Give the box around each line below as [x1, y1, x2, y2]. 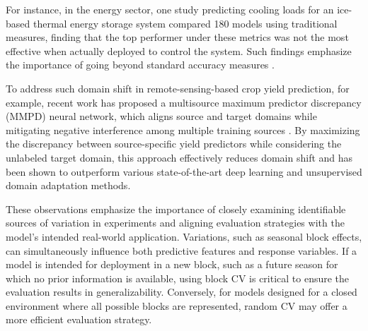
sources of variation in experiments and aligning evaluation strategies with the [6, 215, 345, 230]
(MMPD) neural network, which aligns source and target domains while [6, 109, 317, 124]
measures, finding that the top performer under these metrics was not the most [6, 30, 349, 44]
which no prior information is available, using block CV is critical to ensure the [6, 270, 350, 285]
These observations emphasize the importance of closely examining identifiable [6, 201, 346, 216]
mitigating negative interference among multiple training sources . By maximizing [6, 122, 360, 137]
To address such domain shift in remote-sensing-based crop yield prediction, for [6, 80, 350, 95]
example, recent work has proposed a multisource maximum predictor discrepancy [6, 95, 362, 109]
